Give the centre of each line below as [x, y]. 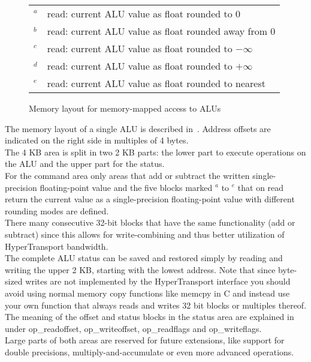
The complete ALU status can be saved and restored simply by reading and [144, 258]
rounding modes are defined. [57, 210]
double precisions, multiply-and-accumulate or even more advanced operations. [150, 351]
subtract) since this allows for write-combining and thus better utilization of [145, 234]
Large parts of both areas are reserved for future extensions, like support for [145, 340]
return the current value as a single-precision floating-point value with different [150, 199]
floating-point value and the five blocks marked [126, 187]
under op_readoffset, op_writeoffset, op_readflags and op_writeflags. [133, 328]
